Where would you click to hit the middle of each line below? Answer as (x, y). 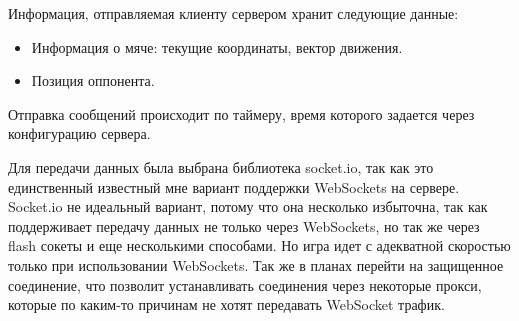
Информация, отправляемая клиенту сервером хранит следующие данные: (233, 13)
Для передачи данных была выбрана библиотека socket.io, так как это (221, 166)
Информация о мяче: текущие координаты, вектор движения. (217, 46)
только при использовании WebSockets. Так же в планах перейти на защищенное (256, 264)
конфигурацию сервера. (79, 133)
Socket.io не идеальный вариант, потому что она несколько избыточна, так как (248, 206)
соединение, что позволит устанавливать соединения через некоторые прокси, (245, 284)
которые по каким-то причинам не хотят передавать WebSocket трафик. (226, 304)
